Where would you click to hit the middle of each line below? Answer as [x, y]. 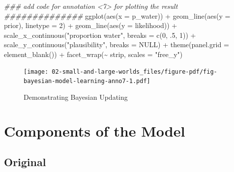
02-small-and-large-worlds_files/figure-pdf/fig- [134, 72]
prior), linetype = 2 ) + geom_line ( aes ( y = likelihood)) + [91, 25]
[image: [36, 72]
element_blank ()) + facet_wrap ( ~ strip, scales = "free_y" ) [93, 54]
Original [25, 162]
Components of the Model [95, 130]
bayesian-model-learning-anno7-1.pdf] [87, 81]
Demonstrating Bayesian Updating [76, 97]
